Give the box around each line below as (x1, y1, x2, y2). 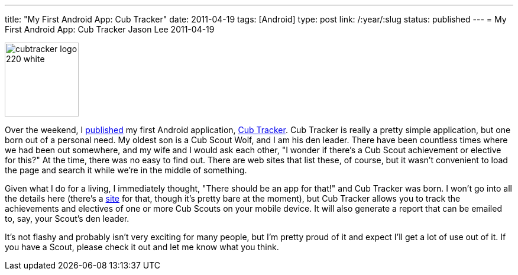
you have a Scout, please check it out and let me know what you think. (5, 242, 279, 252)
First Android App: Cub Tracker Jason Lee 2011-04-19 (5, 24, 215, 34)
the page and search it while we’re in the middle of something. (5, 165, 247, 175)
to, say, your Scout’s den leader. (5, 213, 129, 224)
